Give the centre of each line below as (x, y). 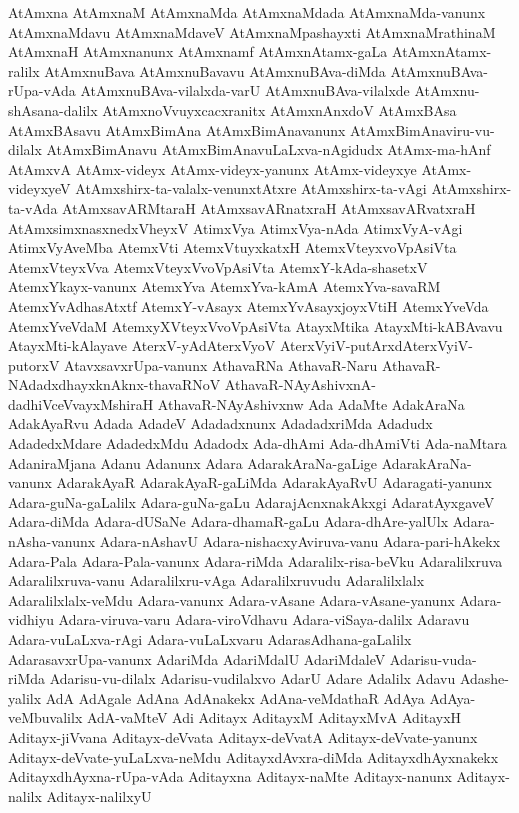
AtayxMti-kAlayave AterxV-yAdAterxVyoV (142, 345)
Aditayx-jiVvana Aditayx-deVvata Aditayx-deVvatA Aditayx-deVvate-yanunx (243, 736)
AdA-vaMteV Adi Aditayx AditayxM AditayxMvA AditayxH (274, 717)
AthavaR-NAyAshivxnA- (300, 384)
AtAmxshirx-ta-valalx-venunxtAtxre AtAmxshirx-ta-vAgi (251, 188)
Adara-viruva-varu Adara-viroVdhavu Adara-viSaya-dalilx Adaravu (264, 619)
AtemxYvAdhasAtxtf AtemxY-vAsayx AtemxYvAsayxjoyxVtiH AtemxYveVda (248, 305)
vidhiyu (31, 619)
